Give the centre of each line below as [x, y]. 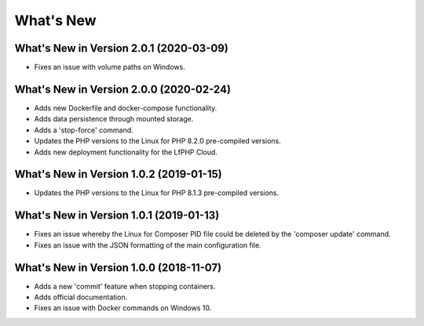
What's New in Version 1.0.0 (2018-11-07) [118, 268]
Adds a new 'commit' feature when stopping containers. [125, 286]
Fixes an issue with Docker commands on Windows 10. [123, 308]
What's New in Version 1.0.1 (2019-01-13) [117, 216]
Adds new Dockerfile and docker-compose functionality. [126, 108]
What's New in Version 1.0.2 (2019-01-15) [119, 174]
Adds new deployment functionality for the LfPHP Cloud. [126, 152]
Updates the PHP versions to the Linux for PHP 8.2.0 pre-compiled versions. [158, 141]
